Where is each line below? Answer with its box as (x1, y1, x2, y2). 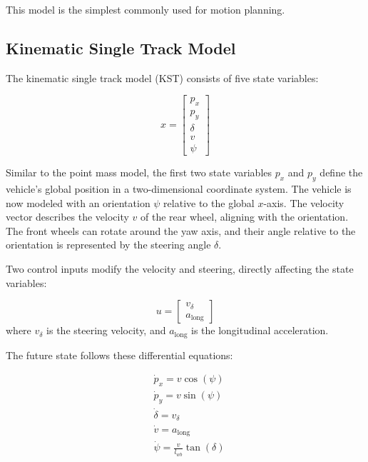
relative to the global (163, 195, 255, 210)
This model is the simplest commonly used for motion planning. (6, 2, 285, 16)
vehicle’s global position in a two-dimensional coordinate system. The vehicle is (6, 181, 352, 196)
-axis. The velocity (263, 195, 344, 210)
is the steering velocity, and (46, 323, 166, 338)
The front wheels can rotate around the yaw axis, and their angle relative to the (6, 223, 356, 238)
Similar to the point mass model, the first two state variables (6, 165, 272, 180)
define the (320, 165, 363, 180)
